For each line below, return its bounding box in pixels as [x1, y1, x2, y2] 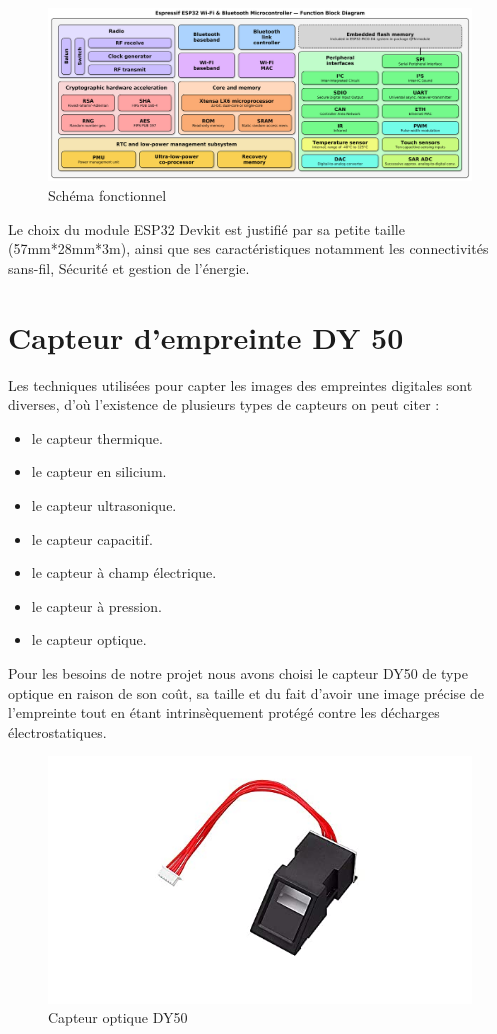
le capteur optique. [31, 629, 147, 650]
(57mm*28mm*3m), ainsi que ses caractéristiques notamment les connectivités [8, 238, 489, 259]
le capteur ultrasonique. [31, 494, 177, 515]
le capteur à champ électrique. [31, 562, 217, 583]
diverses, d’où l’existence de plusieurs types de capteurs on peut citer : [8, 394, 440, 415]
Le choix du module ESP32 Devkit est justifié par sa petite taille [8, 218, 405, 239]
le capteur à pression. [31, 595, 162, 616]
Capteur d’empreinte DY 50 [8, 316, 404, 357]
